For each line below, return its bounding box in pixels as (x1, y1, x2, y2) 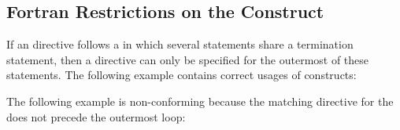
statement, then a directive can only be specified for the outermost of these (6, 51, 369, 67)
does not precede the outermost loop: (6, 108, 186, 125)
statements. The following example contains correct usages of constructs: (6, 67, 357, 83)
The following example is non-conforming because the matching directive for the (6, 92, 394, 109)
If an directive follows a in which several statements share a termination (6, 36, 354, 52)
